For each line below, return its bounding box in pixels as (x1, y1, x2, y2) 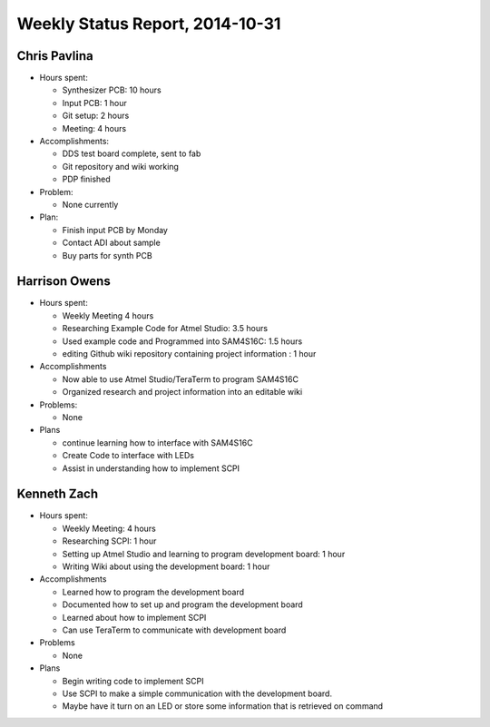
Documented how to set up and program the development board (62, 599, 303, 610)
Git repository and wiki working (62, 161, 179, 172)
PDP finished (62, 173, 111, 185)
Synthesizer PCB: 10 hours (62, 84, 162, 95)
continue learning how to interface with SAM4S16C (62, 437, 253, 448)
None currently (62, 199, 119, 210)
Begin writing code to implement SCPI (62, 675, 204, 686)
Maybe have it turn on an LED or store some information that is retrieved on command (62, 701, 384, 712)
